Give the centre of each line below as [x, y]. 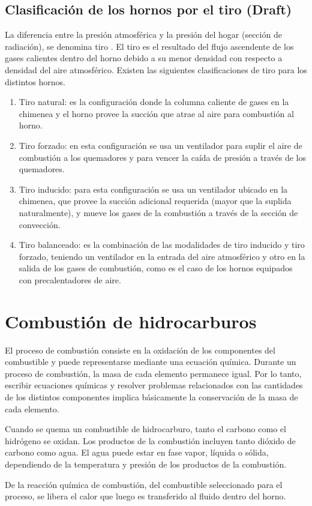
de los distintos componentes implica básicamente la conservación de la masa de [151, 396]
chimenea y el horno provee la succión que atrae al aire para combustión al [156, 113]
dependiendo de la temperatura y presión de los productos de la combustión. [146, 464]
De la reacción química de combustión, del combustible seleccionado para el [144, 484]
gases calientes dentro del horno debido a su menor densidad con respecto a [144, 58]
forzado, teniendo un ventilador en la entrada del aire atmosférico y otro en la [162, 256]
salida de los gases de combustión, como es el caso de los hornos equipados [156, 268]
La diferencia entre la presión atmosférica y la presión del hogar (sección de [143, 35]
